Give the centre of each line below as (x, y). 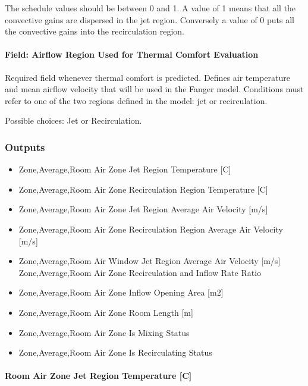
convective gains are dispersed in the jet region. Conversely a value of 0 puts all (150, 19)
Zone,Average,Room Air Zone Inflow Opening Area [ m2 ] (121, 292)
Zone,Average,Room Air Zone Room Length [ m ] (106, 312)
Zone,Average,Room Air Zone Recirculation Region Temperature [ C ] (143, 189)
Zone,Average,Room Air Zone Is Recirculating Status (115, 352)
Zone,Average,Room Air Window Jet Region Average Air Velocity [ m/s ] (150, 261)
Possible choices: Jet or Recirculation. (73, 120)
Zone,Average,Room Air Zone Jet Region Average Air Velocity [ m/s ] (143, 209)
